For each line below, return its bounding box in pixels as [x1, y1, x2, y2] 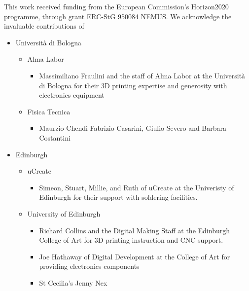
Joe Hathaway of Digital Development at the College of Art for [39, 251, 230, 261]
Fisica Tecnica [27, 106, 71, 116]
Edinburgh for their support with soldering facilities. [39, 192, 198, 202]
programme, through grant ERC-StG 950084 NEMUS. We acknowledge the [4, 11, 232, 21]
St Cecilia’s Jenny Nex [39, 277, 107, 288]
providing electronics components [39, 261, 140, 271]
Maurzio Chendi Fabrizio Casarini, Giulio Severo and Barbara [39, 123, 227, 133]
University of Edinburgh [27, 208, 101, 218]
